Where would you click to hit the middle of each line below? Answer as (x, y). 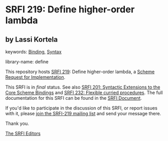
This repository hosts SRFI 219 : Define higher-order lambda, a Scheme (80, 72)
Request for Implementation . (35, 77)
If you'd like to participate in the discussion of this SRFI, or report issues (81, 108)
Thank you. (17, 124)
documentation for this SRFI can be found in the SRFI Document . (74, 98)
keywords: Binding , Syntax (33, 52)
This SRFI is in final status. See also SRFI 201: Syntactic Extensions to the (83, 87)
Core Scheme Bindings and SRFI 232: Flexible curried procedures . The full (84, 93)
